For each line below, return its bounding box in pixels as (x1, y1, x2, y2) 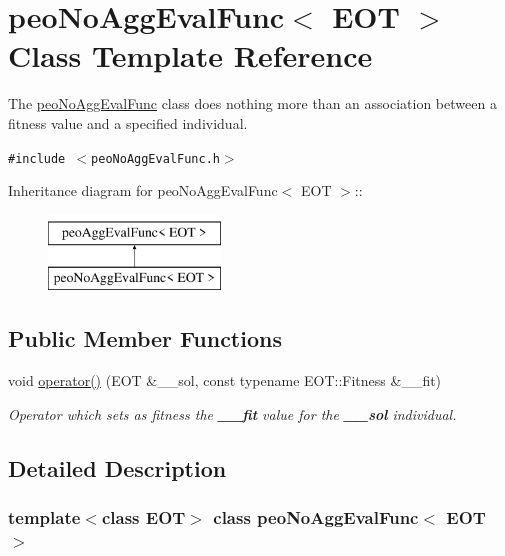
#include (8, 151, 66, 166)
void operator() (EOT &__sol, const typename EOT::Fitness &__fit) (8, 370, 442, 391)
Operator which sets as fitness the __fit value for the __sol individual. (8, 403, 457, 424)
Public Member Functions (8, 323, 282, 354)
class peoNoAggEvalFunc (213, 505, 419, 530)
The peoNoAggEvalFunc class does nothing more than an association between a (8, 93, 497, 114)
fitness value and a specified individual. (8, 112, 248, 133)
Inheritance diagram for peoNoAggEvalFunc (8, 180, 278, 201)
